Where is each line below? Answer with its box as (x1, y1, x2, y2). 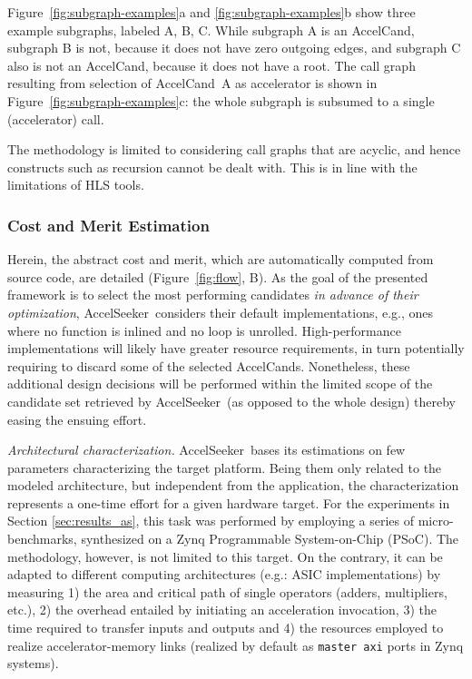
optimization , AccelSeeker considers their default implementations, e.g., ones (7, 302, 434, 321)
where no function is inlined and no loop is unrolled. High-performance (7, 320, 401, 339)
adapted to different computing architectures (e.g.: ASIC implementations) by (7, 565, 441, 584)
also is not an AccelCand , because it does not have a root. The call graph (7, 55, 416, 74)
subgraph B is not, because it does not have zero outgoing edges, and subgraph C (7, 38, 461, 57)
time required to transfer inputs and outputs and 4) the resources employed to (7, 618, 444, 637)
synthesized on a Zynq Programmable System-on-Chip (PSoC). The (81, 529, 459, 548)
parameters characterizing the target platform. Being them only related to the (7, 458, 442, 477)
